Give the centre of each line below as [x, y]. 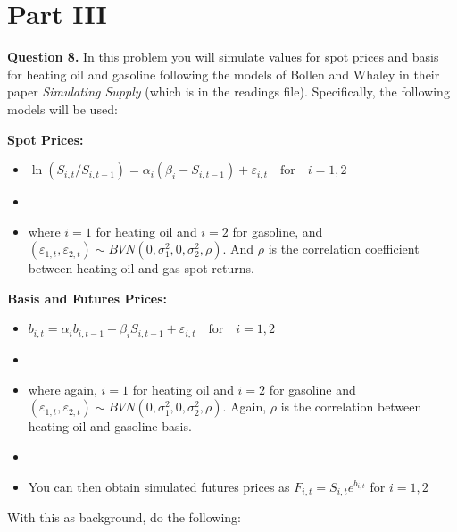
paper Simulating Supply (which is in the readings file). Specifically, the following [228, 91]
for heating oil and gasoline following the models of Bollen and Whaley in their [224, 74]
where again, [62, 389]
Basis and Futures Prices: [87, 298]
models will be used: [62, 108]
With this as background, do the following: [124, 517]
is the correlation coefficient [344, 249]
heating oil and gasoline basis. [110, 426]
